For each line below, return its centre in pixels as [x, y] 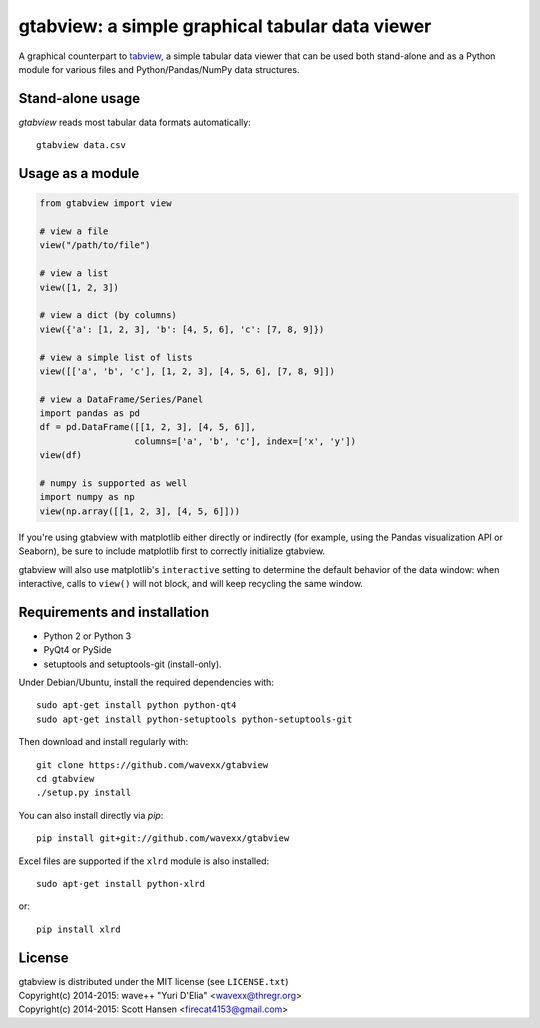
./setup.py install [84, 793]
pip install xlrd [78, 929]
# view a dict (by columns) [108, 315]
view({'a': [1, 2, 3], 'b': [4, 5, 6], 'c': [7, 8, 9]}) [182, 329]
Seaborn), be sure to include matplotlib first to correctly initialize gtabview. [171, 551]
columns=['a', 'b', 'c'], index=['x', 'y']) [245, 441]
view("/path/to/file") [95, 245]
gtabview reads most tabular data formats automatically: [135, 122]
